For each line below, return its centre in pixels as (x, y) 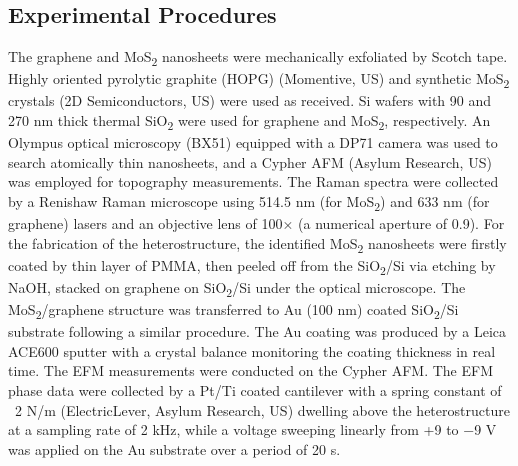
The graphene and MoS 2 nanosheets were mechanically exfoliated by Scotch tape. (258, 57)
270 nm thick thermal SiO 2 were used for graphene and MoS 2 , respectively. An (249, 121)
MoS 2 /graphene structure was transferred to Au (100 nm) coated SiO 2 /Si (233, 310)
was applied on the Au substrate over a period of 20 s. (174, 448)
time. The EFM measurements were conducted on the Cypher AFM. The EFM (250, 370)
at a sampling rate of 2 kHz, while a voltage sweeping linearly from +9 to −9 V (252, 429)
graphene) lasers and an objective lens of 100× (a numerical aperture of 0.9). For (256, 223)
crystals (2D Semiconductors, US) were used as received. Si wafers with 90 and (250, 100)
